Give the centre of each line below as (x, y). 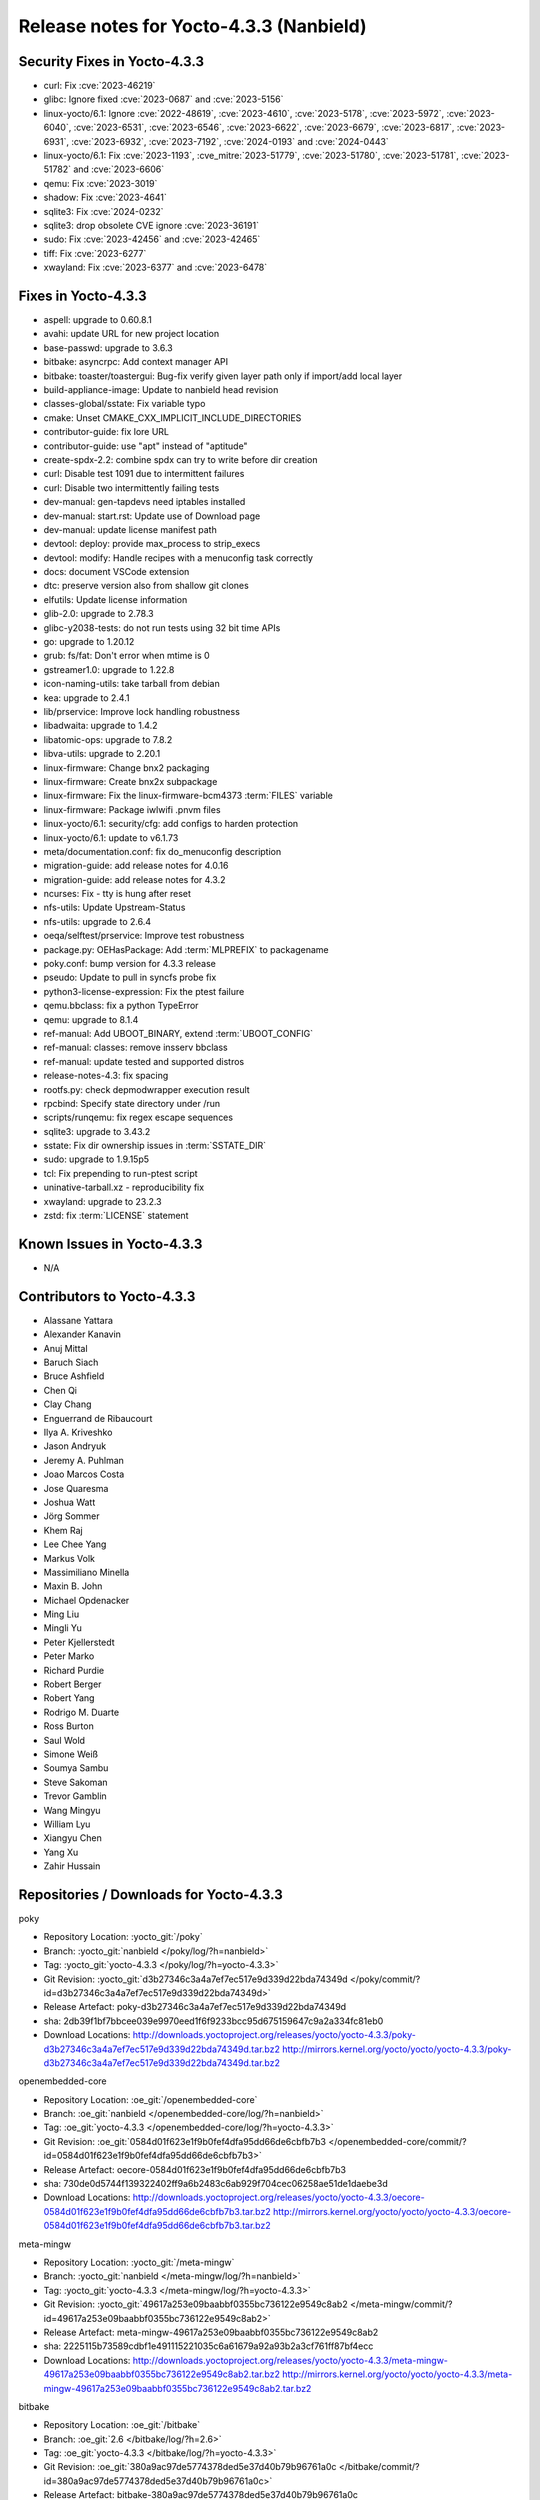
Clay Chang (67, 1404)
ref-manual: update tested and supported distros (144, 1061)
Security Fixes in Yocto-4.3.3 (111, 61)
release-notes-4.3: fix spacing (106, 1076)
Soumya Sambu (76, 1768)
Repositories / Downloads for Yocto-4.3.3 (151, 1894)
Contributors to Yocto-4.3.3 (107, 1296)
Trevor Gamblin (75, 1796)
